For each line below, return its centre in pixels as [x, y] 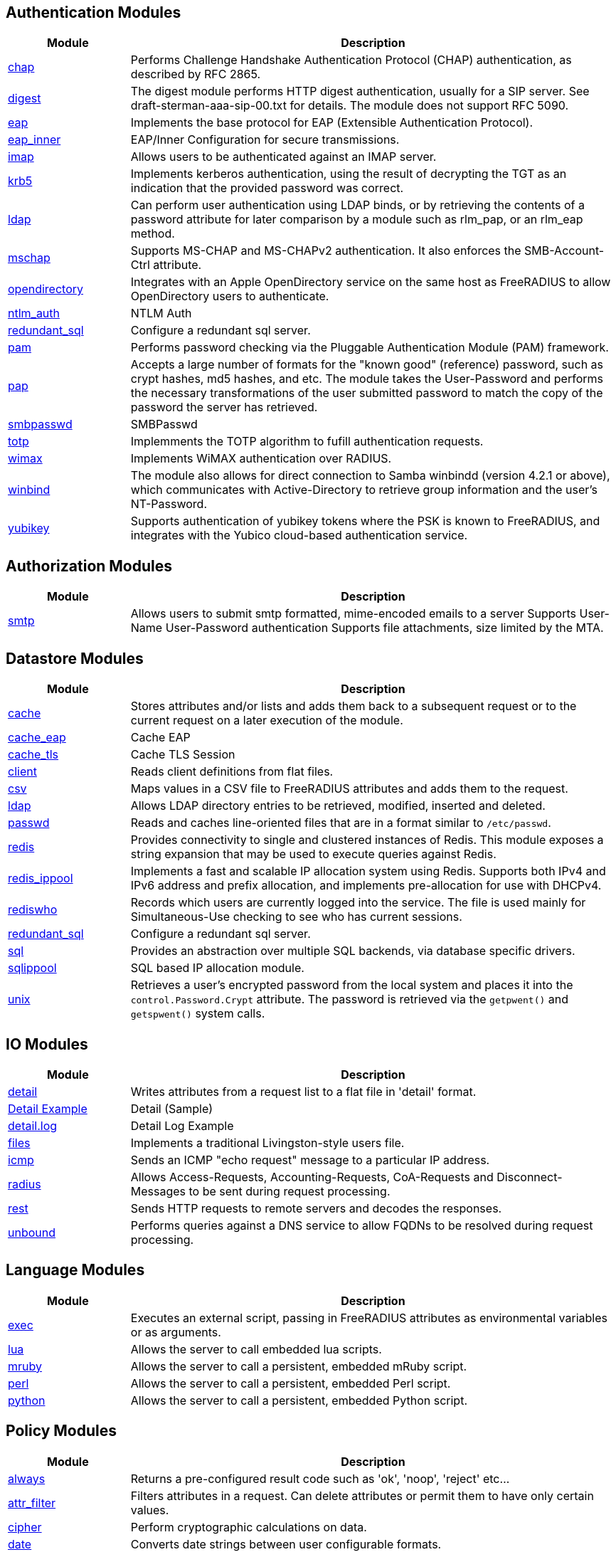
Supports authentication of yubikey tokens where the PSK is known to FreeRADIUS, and [365, 521]
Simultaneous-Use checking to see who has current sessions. [296, 917]
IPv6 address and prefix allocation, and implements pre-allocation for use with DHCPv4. [366, 886]
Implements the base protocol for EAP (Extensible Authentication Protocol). [332, 123]
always [27, 1478]
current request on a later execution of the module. [267, 720]
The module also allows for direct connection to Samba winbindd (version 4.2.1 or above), [370, 476]
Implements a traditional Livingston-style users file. [267, 1142]
